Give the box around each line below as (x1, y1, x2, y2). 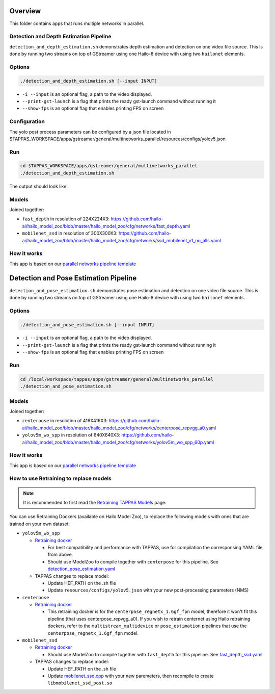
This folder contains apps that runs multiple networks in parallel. (9, 20, 145, 27)
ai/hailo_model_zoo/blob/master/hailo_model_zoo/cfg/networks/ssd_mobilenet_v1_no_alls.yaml (22, 237, 221, 243)
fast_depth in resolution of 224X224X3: (22, 216, 109, 222)
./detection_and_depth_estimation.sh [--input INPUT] (20, 78, 157, 84)
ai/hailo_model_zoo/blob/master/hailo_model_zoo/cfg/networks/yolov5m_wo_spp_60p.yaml (22, 439, 214, 445)
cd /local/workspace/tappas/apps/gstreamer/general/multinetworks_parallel (20, 376, 214, 382)
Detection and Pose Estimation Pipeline (9, 274, 137, 282)
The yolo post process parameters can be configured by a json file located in (9, 128, 171, 135)
